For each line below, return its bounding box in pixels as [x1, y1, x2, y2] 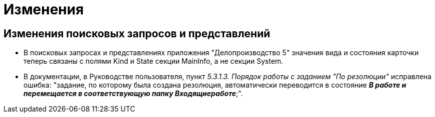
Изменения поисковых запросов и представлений [3, 27, 270, 40]
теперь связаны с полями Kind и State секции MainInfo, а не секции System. [23, 57, 283, 66]
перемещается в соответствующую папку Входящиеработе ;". [23, 89, 243, 98]
